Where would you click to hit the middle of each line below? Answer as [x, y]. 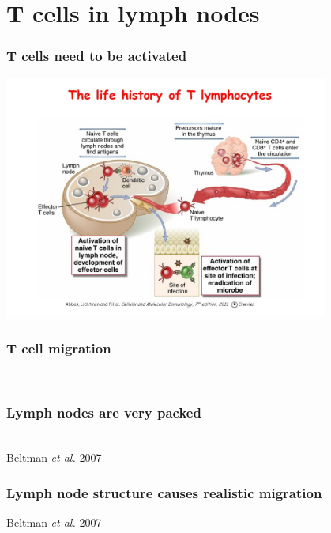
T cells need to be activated [97, 56]
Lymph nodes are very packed [104, 412]
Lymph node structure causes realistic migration [164, 492]
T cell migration [59, 348]
